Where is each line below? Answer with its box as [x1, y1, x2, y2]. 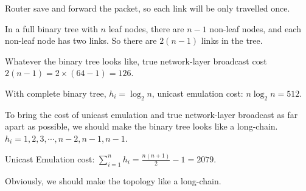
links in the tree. [201, 34, 263, 47]
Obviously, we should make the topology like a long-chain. [5, 174, 221, 187]
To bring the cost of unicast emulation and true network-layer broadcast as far [5, 108, 298, 120]
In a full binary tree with [5, 22, 98, 35]
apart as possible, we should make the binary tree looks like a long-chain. [5, 120, 278, 133]
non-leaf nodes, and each [209, 22, 301, 35]
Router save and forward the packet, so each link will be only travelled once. [5, 2, 290, 14]
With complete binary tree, [5, 86, 106, 99]
